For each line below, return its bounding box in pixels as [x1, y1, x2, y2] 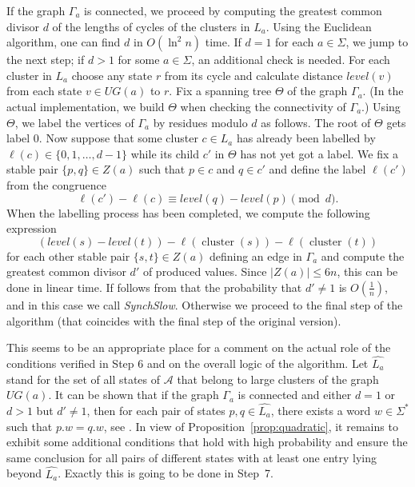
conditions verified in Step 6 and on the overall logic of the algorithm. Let [6, 354, 369, 371]
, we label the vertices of [14, 114, 134, 130]
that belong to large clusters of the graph [177, 370, 379, 387]
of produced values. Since [142, 263, 267, 280]
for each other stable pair [6, 247, 130, 264]
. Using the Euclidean [265, 18, 372, 34]
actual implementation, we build [6, 98, 165, 114]
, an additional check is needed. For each [191, 51, 390, 68]
